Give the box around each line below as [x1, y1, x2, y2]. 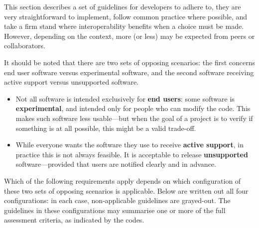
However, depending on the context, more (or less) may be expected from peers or [4, 30, 255, 41]
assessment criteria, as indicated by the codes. [4, 215, 144, 225]
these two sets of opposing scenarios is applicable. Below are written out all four [4, 185, 249, 196]
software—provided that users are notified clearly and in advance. [15, 159, 216, 169]
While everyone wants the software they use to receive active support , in [15, 139, 244, 150]
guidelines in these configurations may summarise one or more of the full [4, 205, 226, 215]
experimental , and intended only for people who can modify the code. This [15, 103, 251, 114]
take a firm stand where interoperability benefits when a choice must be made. [4, 21, 244, 31]
